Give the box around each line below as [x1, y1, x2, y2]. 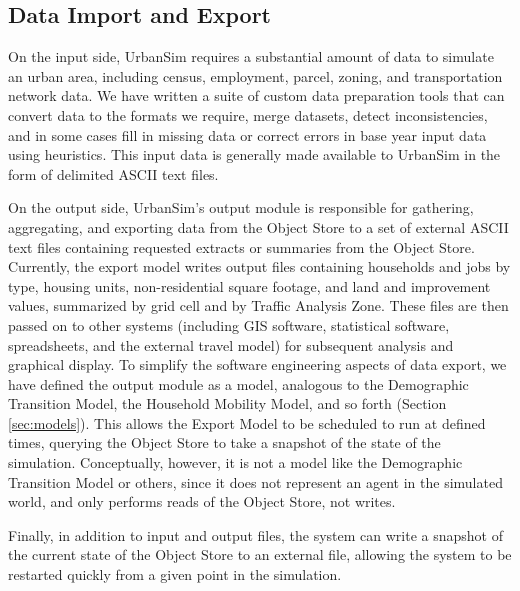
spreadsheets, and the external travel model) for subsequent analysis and [8, 334, 454, 355]
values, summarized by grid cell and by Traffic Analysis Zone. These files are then [8, 295, 509, 316]
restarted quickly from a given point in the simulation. [8, 564, 342, 585]
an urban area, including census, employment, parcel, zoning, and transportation [8, 65, 503, 86]
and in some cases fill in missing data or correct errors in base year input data [8, 124, 487, 145]
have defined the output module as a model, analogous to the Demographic [8, 373, 469, 394]
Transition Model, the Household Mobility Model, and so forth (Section [8, 393, 447, 414]
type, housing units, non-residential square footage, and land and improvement [8, 275, 491, 296]
